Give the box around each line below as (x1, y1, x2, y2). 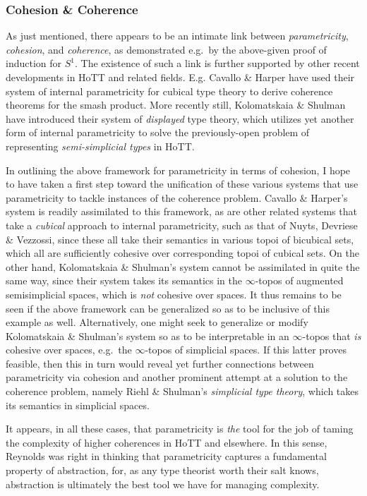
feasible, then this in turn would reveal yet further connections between (6, 356, 314, 370)
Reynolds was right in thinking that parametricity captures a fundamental (6, 449, 327, 464)
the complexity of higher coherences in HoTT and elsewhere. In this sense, (6, 435, 327, 449)
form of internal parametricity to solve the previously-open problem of (6, 125, 310, 140)
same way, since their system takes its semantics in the (6, 273, 243, 288)
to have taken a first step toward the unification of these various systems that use (6, 176, 359, 191)
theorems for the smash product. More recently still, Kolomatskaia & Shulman (6, 97, 346, 112)
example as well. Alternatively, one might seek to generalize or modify (6, 315, 308, 329)
